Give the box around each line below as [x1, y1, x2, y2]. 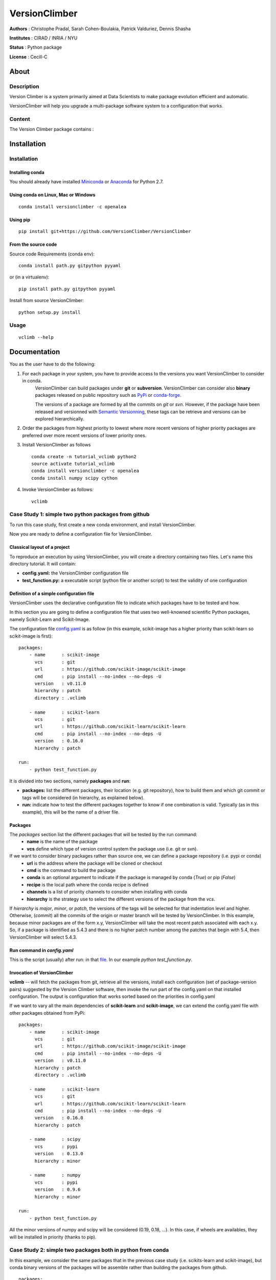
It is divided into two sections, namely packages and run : [9, 778, 131, 784]
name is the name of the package [27, 839, 98, 845]
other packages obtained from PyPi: [9, 1010, 85, 1016]
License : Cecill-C [9, 54, 48, 60]
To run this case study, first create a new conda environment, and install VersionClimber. [9, 521, 196, 527]
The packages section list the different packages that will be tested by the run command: [9, 831, 198, 838]
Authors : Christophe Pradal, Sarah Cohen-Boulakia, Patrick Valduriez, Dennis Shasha [9, 26, 191, 32]
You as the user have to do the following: [9, 361, 96, 367]
